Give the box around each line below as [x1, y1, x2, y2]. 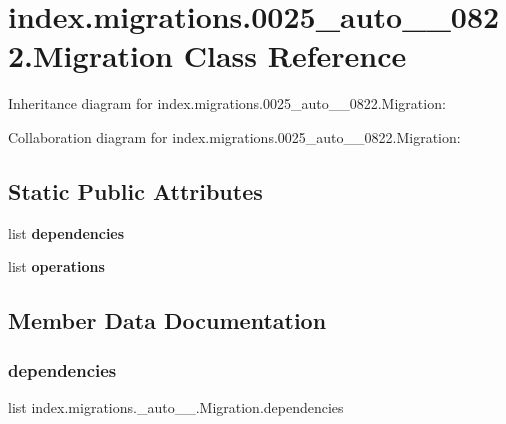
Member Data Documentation [8, 305, 327, 336]
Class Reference [183, 35, 407, 76]
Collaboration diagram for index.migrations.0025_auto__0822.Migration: [8, 126, 461, 147]
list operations [8, 256, 105, 277]
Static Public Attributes [8, 175, 263, 206]
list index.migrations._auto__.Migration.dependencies [8, 396, 344, 417]
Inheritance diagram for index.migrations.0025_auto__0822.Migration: [8, 93, 446, 114]
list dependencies [8, 222, 125, 243]
